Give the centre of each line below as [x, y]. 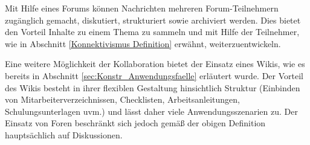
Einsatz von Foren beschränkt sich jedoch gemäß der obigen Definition [135, 123]
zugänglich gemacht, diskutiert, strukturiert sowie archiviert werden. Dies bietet [153, 20]
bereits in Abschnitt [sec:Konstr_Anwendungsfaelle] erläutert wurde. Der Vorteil [154, 75]
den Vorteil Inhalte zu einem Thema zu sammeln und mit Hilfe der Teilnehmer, [152, 32]
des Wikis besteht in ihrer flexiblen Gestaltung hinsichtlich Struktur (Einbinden [153, 87]
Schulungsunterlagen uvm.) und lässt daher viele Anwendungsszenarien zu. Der [151, 111]
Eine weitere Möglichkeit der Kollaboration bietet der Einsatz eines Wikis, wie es [155, 64]
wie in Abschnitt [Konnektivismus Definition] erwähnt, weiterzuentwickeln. [143, 43]
